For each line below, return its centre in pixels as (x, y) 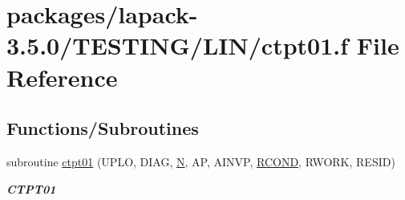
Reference (62, 77)
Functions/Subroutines (103, 128)
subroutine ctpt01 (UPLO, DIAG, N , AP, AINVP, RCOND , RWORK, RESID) (201, 161)
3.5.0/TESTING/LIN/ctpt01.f (178, 45)
